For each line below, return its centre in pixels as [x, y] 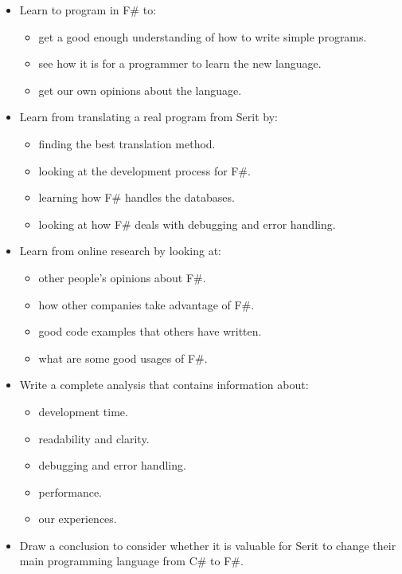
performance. [70, 491]
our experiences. [78, 519]
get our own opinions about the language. [140, 90]
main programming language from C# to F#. [131, 561]
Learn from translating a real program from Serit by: [148, 117]
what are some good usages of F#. [123, 358]
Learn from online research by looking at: [121, 251]
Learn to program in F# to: [88, 10]
